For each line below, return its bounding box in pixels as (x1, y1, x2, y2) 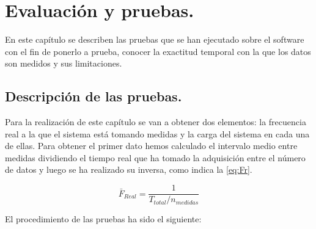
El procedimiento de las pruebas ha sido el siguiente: (5, 213, 202, 225)
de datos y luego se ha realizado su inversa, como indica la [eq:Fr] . (5, 163, 252, 176)
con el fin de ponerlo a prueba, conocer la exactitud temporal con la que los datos (5, 45, 311, 57)
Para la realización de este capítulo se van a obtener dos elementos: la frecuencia (5, 115, 306, 128)
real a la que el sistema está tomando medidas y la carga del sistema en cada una (5, 127, 310, 140)
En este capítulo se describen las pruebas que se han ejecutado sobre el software (5, 33, 304, 46)
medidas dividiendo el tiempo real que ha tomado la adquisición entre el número (5, 151, 306, 164)
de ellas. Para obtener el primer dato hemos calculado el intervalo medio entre (5, 139, 298, 152)
